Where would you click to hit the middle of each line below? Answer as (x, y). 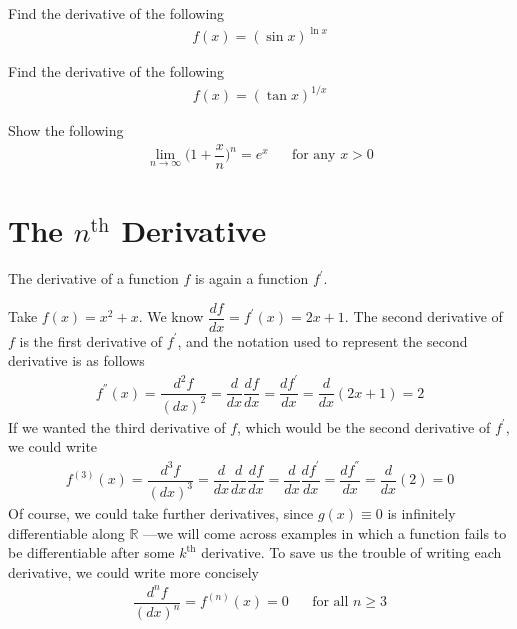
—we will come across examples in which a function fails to (325, 532)
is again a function (251, 278)
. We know (171, 316)
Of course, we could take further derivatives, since (161, 512)
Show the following (66, 130)
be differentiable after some (91, 552)
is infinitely (421, 512)
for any (313, 155)
